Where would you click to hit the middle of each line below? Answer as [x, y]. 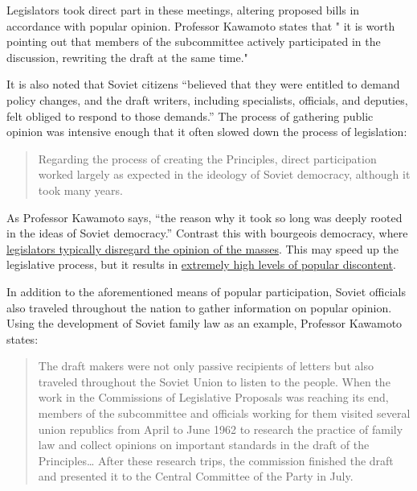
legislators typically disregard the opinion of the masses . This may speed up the [203, 248]
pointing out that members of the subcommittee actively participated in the [194, 41]
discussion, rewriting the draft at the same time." [127, 57]
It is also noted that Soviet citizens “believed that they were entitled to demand [203, 84]
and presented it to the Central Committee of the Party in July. [196, 476]
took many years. [80, 190]
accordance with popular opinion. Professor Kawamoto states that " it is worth [201, 25]
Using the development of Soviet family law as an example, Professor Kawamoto [204, 323]
